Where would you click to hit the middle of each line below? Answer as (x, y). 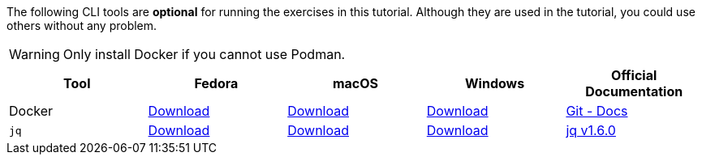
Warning (34, 54)
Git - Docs (597, 111)
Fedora (216, 83)
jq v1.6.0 (591, 130)
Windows (495, 83)
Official (634, 75)
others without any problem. (82, 25)
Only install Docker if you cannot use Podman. (204, 54)
